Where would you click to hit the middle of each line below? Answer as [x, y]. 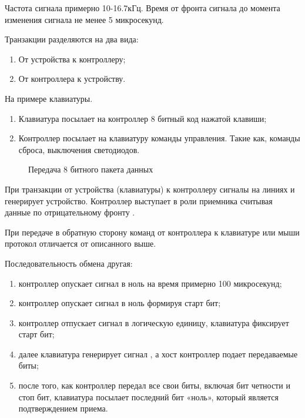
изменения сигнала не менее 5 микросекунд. [84, 19]
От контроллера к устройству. [72, 79]
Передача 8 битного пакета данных [91, 169]
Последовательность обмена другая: [69, 263]
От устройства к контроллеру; [72, 59]
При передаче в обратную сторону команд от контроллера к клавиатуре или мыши [152, 232]
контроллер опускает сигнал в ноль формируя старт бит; [120, 303]
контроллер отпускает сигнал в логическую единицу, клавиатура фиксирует [154, 322]
